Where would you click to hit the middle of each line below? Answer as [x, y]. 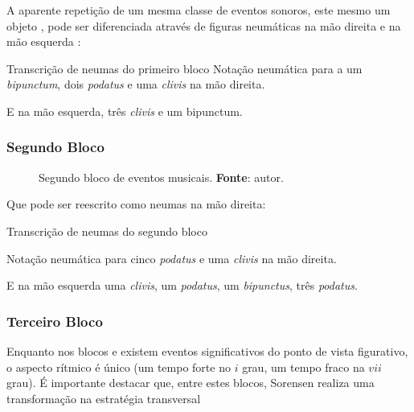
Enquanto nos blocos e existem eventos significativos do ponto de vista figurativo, [207, 350]
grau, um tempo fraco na [303, 367]
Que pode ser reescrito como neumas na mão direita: [136, 204]
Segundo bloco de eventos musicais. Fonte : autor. [161, 177]
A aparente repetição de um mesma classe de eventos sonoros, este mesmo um [199, 10]
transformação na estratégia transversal [104, 398]
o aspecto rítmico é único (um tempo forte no [119, 367]
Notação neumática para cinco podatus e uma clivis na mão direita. [172, 258]
